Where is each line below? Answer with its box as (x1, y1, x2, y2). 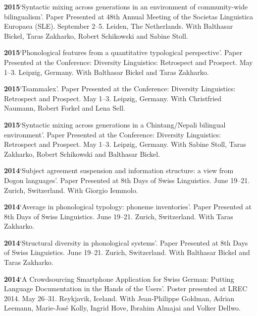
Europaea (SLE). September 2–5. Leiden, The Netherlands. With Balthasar (4, 21, 233, 31)
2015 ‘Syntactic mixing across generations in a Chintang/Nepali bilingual (4, 119, 226, 129)
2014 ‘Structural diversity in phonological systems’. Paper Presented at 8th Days (4, 237, 248, 248)
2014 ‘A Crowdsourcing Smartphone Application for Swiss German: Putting (4, 273, 234, 284)
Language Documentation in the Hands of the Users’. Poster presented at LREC (4, 283, 248, 294)
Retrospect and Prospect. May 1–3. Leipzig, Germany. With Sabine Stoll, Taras (4, 139, 246, 149)
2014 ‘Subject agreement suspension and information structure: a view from (4, 165, 234, 176)
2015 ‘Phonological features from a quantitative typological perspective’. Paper (4, 47, 242, 58)
